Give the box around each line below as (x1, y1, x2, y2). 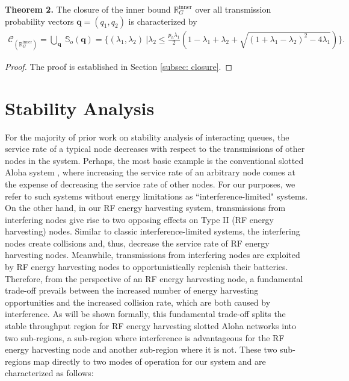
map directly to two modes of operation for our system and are (33, 354, 266, 367)
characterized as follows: (5, 367, 94, 379)
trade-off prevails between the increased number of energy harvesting (5, 284, 259, 297)
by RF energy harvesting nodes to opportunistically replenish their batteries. (5, 260, 288, 273)
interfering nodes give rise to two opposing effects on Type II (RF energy (5, 213, 274, 225)
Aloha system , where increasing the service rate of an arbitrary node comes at (5, 166, 295, 178)
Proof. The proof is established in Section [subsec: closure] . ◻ (5, 60, 233, 72)
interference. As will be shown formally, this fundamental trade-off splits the (5, 307, 286, 320)
